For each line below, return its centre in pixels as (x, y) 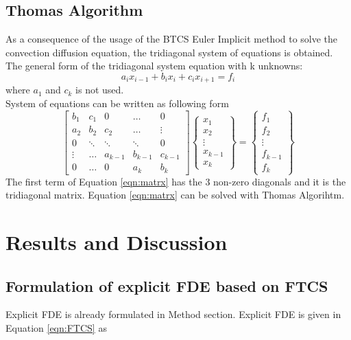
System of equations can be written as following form (117, 103)
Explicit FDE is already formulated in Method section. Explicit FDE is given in (173, 314)
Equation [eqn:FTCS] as (56, 327)
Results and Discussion (117, 241)
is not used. (100, 90)
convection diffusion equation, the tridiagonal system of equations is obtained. (169, 52)
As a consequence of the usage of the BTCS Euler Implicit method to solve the (172, 39)
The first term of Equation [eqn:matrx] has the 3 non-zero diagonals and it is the (176, 181)
